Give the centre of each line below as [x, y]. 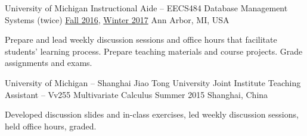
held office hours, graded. [51, 126]
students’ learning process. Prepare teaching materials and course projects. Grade [154, 51]
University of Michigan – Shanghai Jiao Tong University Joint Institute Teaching [153, 82]
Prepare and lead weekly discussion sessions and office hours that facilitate [141, 39]
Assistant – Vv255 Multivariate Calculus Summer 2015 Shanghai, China [137, 94]
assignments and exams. [49, 63]
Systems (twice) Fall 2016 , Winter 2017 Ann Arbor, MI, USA [117, 19]
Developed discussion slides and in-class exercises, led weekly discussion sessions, [152, 114]
